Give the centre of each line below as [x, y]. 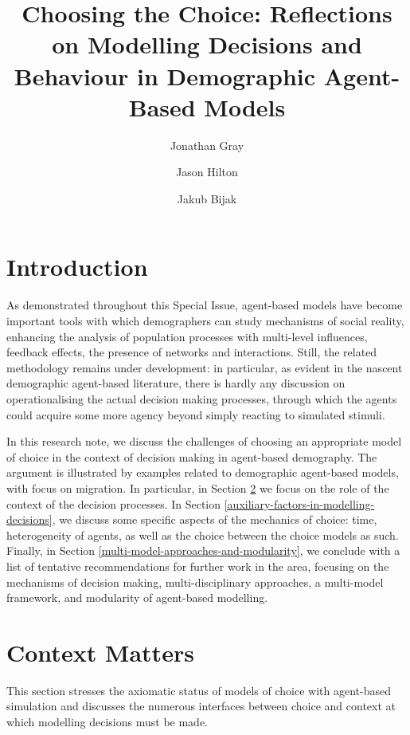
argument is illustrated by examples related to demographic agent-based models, [203, 472]
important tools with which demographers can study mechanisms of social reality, [205, 320]
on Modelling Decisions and [207, 44]
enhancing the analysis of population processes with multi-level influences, [187, 336]
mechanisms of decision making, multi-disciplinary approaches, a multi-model [195, 582]
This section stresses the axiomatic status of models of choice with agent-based [199, 690]
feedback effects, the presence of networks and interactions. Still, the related [192, 352]
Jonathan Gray [207, 145]
